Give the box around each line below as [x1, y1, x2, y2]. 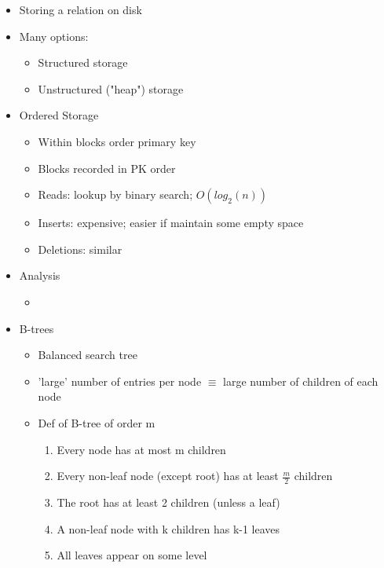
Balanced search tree [38, 346, 137, 363]
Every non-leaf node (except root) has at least [57, 467, 279, 484]
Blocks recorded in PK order [38, 159, 176, 176]
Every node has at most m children [57, 441, 226, 457]
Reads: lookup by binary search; [38, 186, 193, 203]
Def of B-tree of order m [38, 414, 155, 431]
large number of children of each [223, 372, 379, 389]
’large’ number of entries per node [38, 372, 202, 389]
